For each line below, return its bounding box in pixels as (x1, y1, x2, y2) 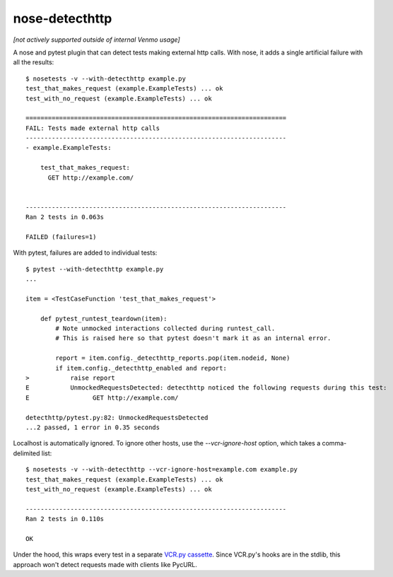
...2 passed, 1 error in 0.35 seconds (25, 424, 160, 431)
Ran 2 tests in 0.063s (25, 213, 105, 221)
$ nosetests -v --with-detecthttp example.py (25, 74, 187, 83)
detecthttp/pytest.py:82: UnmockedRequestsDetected (25, 414, 209, 421)
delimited (13, 449, 40, 457)
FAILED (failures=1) (25, 233, 97, 240)
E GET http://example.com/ (25, 393, 179, 402)
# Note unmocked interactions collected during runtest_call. (55, 325, 276, 332)
